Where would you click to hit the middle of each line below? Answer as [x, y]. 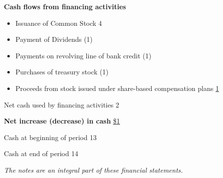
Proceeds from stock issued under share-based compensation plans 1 [117, 88]
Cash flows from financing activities [65, 6]
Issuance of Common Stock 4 [59, 23]
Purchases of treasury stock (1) [62, 72]
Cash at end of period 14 [41, 153]
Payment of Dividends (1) [54, 39]
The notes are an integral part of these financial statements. [93, 169]
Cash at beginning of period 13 [50, 137]
